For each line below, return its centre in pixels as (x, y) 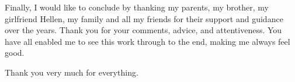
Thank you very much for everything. (72, 72)
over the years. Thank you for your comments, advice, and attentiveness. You (143, 30)
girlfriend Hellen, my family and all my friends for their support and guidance (144, 18)
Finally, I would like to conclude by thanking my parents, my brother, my (137, 7)
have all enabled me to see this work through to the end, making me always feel (147, 41)
